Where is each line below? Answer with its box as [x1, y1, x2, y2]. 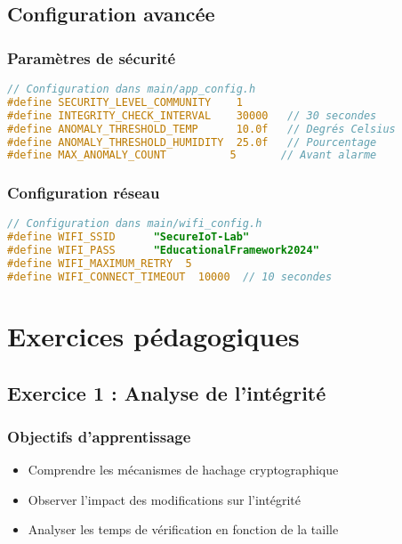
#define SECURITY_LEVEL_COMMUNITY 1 [7, 95, 243, 109]
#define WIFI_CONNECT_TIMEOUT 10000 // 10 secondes [7, 270, 333, 283]
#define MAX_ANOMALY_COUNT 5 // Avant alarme [7, 149, 377, 162]
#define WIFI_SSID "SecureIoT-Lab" [7, 231, 250, 244]
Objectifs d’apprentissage [7, 425, 191, 447]
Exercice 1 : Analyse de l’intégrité [7, 378, 326, 406]
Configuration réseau [7, 182, 160, 204]
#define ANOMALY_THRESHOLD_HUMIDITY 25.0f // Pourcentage [7, 135, 377, 149]
